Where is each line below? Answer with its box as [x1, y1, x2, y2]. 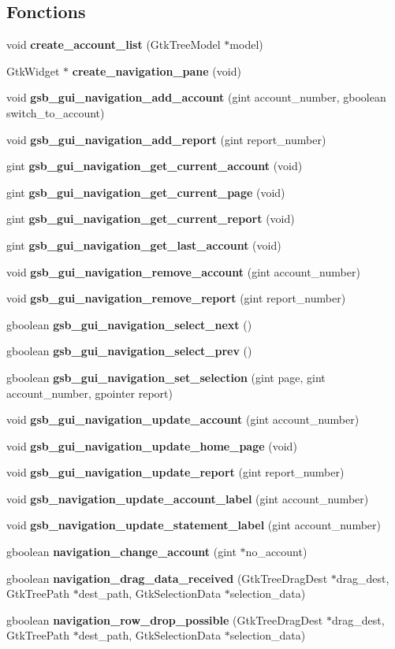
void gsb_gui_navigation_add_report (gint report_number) [6, 131, 326, 147]
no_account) [245, 543, 307, 560]
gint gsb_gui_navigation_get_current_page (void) [6, 184, 285, 200]
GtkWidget [6, 62, 60, 79]
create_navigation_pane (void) [72, 62, 241, 79]
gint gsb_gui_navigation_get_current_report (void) [6, 210, 295, 227]
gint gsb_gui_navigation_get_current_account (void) [6, 158, 303, 174]
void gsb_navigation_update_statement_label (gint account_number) [6, 517, 381, 533]
